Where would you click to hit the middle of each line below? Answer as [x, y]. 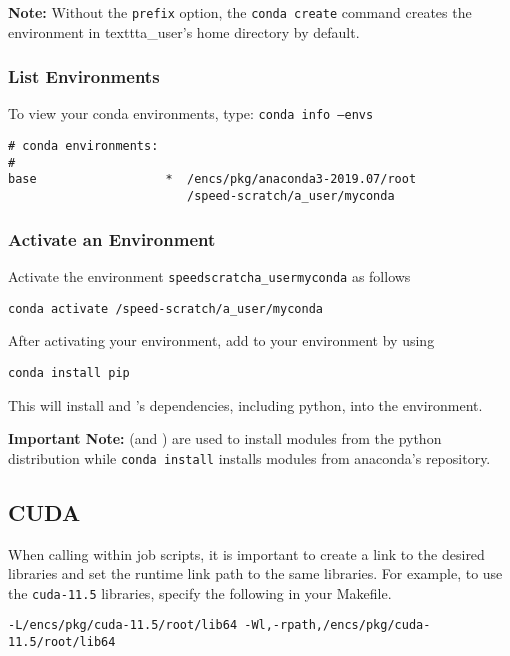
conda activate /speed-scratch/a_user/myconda [165, 308]
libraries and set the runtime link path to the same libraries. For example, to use [255, 573]
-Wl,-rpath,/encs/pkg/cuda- [337, 625]
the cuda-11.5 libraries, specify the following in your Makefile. [200, 592]
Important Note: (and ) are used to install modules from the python [225, 438]
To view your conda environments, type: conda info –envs [191, 113]
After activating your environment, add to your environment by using [221, 340]
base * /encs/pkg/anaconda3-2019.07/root [212, 179]
